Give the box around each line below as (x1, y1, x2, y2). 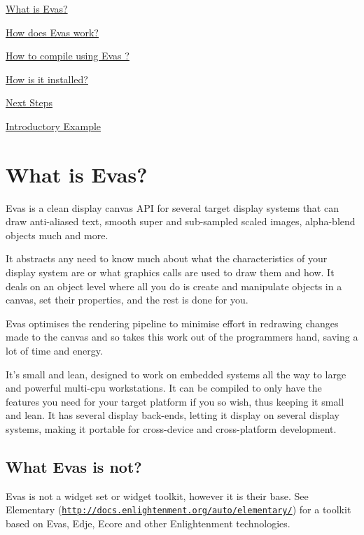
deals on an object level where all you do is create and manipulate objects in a (6, 278, 342, 293)
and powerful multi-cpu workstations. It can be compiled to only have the (6, 380, 322, 395)
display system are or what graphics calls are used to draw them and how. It (6, 265, 335, 280)
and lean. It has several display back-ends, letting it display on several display (6, 408, 340, 422)
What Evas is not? (6, 455, 142, 477)
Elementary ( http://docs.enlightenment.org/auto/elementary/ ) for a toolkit (6, 502, 351, 517)
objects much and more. (6, 227, 108, 242)
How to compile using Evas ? (6, 48, 129, 63)
